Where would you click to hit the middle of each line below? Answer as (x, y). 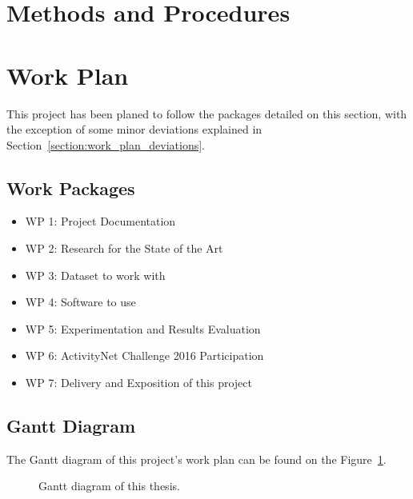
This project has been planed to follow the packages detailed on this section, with (207, 113)
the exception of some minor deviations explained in (134, 129)
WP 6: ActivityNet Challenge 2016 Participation (144, 355)
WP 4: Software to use (80, 302)
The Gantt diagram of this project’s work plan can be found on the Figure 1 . (196, 459)
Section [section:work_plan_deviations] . (106, 144)
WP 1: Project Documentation (100, 221)
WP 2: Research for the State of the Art (124, 248)
